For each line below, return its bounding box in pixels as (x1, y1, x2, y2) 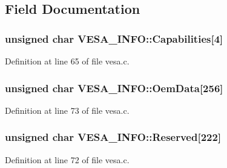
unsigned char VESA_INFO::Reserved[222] (5, 129, 222, 145)
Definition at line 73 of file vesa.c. (5, 104, 130, 116)
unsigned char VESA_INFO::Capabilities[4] (5, 31, 223, 46)
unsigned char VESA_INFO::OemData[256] (5, 80, 223, 95)
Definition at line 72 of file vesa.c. (5, 153, 130, 166)
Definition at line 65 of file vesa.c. (5, 55, 130, 67)
